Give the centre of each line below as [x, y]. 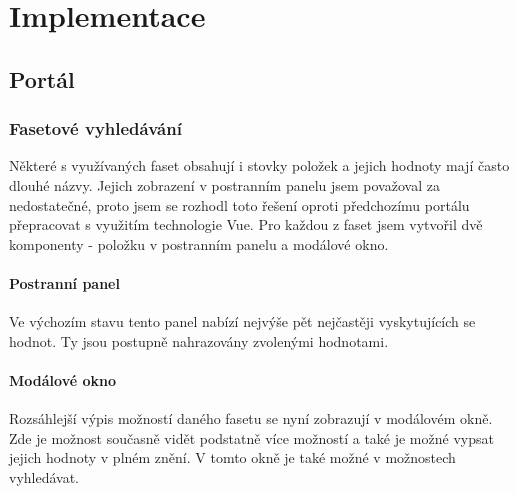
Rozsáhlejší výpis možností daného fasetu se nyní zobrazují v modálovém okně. [251, 418]
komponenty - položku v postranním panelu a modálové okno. [199, 243]
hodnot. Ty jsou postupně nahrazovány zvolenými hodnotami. [199, 340]
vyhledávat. [44, 476]
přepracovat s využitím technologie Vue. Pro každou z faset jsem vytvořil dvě [246, 224]
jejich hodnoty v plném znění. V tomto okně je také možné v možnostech [232, 457]
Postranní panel [64, 282]
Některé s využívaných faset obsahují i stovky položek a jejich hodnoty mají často [259, 165]
